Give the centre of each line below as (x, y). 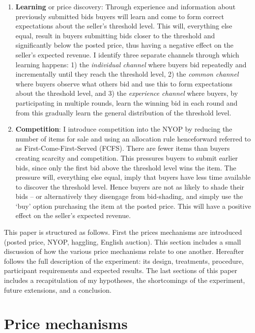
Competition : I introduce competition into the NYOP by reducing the (124, 129)
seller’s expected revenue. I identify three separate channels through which (127, 54)
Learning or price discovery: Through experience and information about (126, 6)
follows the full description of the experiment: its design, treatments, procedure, (124, 261)
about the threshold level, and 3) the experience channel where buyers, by (127, 93)
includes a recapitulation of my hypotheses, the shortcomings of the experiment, (125, 280)
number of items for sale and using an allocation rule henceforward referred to (133, 138)
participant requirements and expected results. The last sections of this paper (121, 270)
